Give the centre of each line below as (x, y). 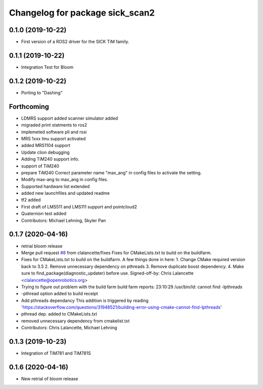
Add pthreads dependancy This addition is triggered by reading (85, 300)
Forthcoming (29, 106)
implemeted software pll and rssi (54, 132)
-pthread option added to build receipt (60, 294)
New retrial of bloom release (50, 379)
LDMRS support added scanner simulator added (70, 118)
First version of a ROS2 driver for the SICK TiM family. (75, 42)
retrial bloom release (42, 246)
